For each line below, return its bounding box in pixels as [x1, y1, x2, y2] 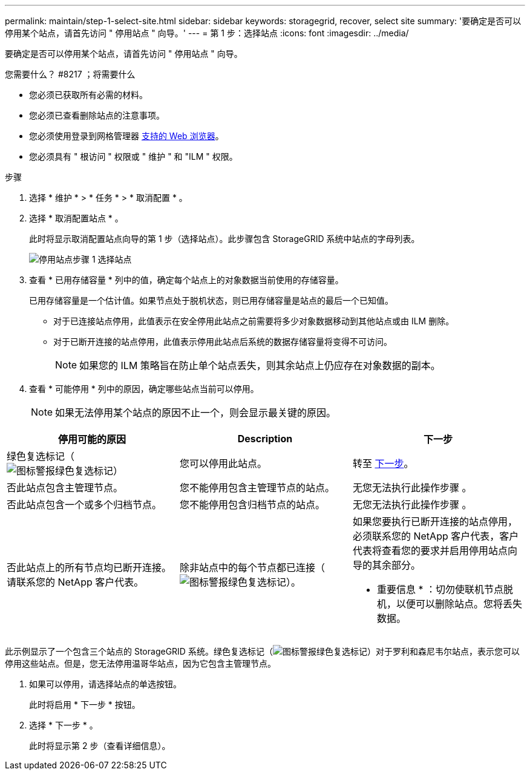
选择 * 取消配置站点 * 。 [29, 213, 123, 223]
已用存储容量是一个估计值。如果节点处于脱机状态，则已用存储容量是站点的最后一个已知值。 [29, 295, 393, 306]
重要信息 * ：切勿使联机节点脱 [376, 583, 513, 595]
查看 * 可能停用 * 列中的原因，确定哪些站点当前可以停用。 [29, 384, 259, 394]
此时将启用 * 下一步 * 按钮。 [29, 699, 140, 710]
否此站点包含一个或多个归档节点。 [7, 499, 162, 511]
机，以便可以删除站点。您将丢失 [376, 598, 522, 610]
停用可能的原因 [57, 433, 126, 445]
